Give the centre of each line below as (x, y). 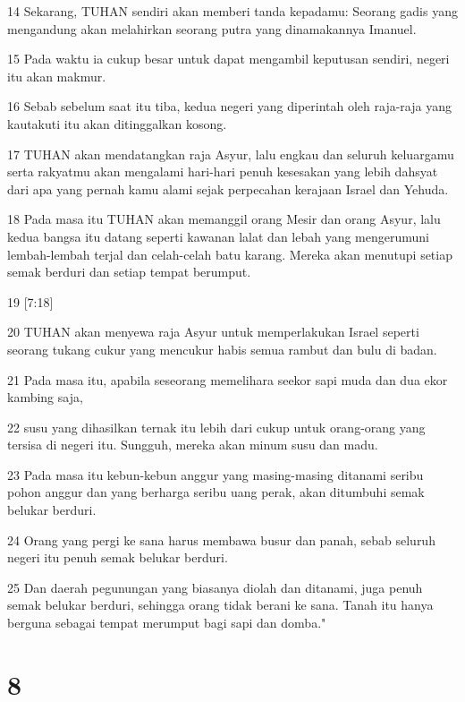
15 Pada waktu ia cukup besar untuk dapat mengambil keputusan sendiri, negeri (228, 59)
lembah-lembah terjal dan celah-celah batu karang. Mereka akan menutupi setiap (230, 254)
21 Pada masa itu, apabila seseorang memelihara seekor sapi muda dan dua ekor (228, 379)
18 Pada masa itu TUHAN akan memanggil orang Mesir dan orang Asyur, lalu (224, 219)
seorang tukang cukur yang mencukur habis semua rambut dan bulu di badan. (222, 349)
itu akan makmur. (57, 76)
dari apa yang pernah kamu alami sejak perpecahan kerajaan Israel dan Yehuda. (228, 188)
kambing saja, (45, 397)
